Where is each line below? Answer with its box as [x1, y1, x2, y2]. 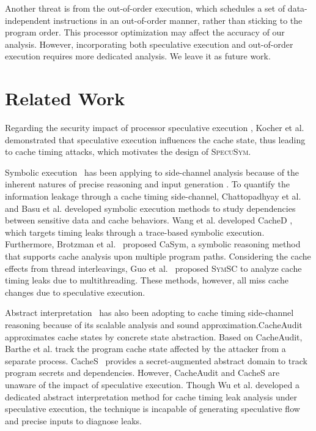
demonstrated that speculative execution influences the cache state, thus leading [5, 133, 306, 146]
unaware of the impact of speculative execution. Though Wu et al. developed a [5, 378, 299, 391]
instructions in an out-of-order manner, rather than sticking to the [53, 13, 303, 26]
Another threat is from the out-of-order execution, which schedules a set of [5, 2, 285, 14]
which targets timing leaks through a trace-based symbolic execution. [5, 225, 265, 238]
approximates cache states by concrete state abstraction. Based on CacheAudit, [5, 330, 303, 343]
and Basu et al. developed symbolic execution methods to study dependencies [5, 201, 296, 214]
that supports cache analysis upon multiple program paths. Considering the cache [5, 250, 311, 263]
